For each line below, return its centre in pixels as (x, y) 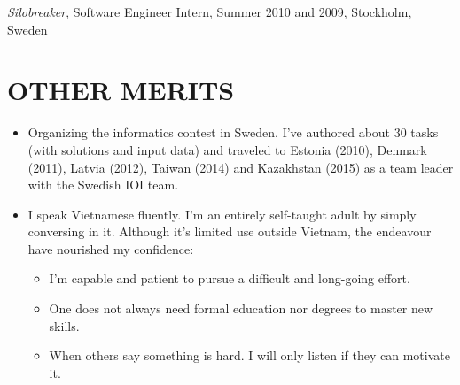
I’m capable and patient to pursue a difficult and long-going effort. (230, 278)
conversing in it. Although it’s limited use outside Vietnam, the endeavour (230, 231)
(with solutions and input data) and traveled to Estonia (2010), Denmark (227, 149)
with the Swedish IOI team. (103, 185)
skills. (64, 325)
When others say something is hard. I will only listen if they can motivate (249, 355)
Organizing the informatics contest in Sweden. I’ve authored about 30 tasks (233, 132)
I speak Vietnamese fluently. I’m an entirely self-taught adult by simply (222, 214)
